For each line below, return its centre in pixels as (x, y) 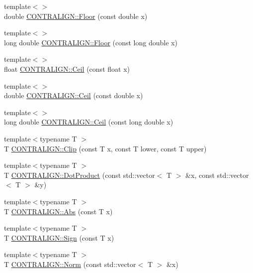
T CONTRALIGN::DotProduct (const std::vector (80, 175)
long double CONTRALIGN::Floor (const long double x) (91, 42)
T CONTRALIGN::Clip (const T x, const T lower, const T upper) (105, 148)
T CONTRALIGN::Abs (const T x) (58, 211)
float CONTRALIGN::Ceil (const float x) (67, 68)
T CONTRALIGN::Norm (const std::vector (70, 264)
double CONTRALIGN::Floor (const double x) (76, 16)
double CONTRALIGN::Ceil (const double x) (74, 95)
